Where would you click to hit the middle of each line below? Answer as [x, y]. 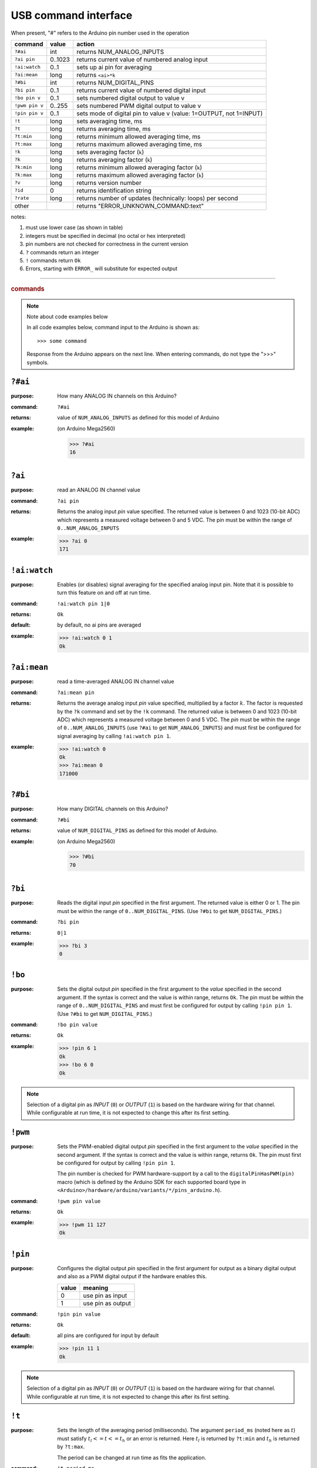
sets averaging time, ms [109, 121]
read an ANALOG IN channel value [99, 490]
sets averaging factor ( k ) [110, 151]
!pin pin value [79, 1314]
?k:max [23, 175]
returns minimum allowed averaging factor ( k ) [139, 167]
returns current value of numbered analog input [142, 59]
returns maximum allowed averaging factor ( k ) [140, 175]
